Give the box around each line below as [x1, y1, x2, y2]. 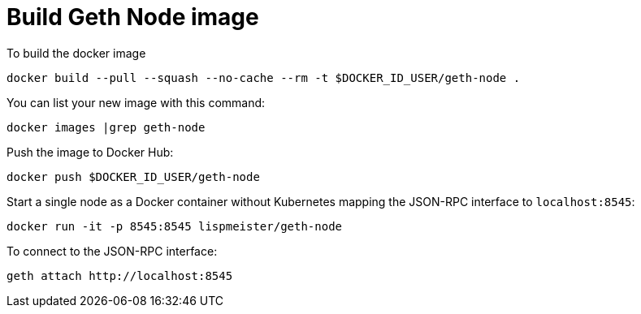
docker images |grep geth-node [6, 120, 206, 134]
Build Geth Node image [6, 3, 259, 31]
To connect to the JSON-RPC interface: [6, 243, 218, 258]
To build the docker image [6, 45, 146, 60]
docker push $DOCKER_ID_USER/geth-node [6, 170, 260, 183]
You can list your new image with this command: [6, 95, 266, 110]
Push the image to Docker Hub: [6, 144, 174, 159]
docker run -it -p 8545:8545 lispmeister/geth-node [6, 219, 343, 233]
